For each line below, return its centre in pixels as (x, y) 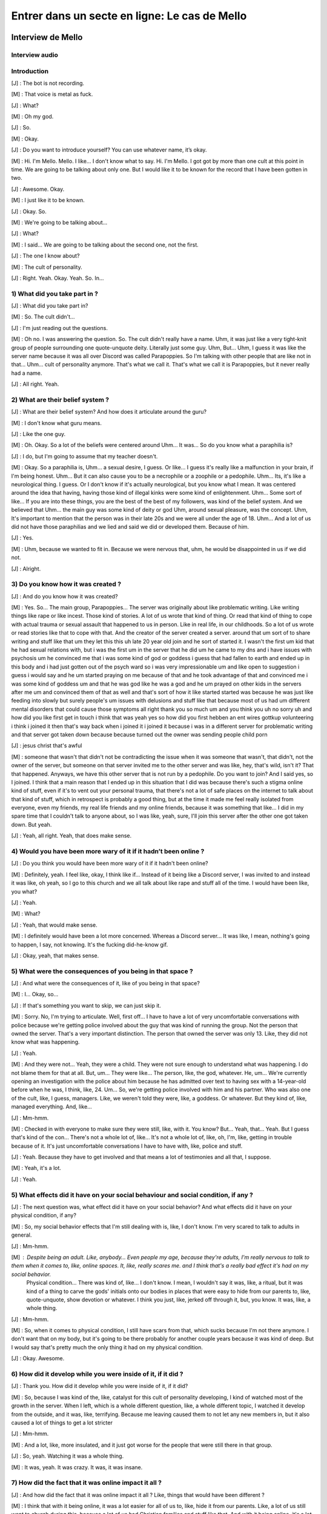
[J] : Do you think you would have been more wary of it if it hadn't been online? (110, 864)
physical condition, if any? (44, 1215)
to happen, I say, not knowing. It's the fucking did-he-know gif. (90, 944)
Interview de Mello (47, 37)
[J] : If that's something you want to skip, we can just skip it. (86, 1005)
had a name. (27, 373)
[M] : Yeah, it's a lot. (36, 1168)
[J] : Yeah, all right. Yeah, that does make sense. (71, 836)
